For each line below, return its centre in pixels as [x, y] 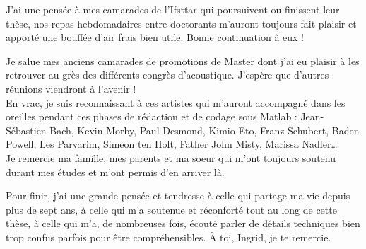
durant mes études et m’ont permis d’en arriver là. [115, 172]
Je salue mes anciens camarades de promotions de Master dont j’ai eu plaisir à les [183, 60]
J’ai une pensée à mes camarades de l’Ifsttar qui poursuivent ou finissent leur [173, 9]
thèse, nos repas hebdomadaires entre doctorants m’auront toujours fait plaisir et [181, 23]
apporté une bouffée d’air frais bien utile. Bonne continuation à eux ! [155, 37]
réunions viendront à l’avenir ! [71, 88]
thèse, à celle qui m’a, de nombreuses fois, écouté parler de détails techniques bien [183, 223]
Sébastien [26, 130]
